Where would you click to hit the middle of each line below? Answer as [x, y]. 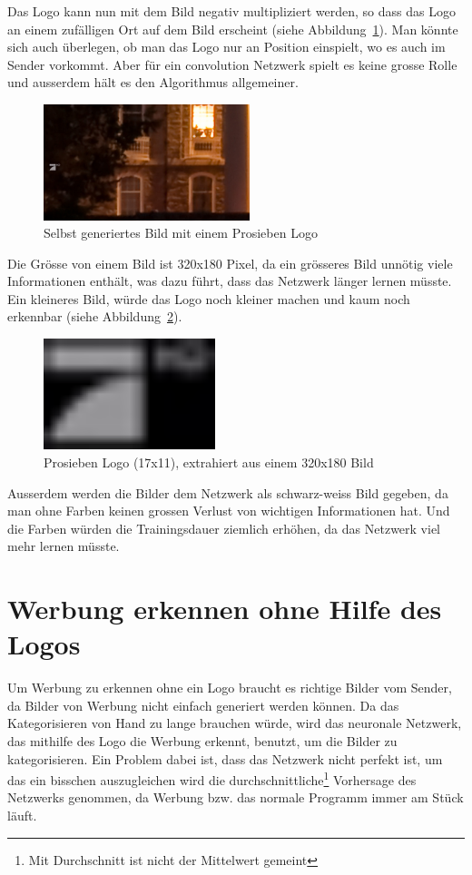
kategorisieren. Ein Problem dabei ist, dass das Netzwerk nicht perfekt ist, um [225, 758]
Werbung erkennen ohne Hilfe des [225, 609]
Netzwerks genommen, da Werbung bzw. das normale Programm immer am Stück [236, 797]
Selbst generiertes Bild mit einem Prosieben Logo [181, 233]
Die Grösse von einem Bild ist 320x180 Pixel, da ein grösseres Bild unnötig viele [230, 263]
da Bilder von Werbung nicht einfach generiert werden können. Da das [203, 705]
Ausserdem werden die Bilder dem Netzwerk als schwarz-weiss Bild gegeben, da [228, 492]
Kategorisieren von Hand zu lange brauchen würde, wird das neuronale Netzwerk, [235, 723]
